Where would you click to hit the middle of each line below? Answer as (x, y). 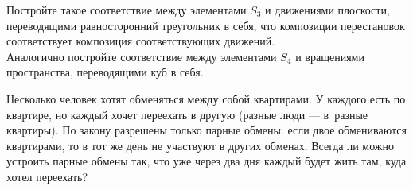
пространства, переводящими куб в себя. (105, 72)
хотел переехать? (47, 176)
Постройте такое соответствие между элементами (127, 10)
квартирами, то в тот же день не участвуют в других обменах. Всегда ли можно (200, 145)
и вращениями (330, 56)
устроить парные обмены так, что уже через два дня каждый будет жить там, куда (206, 161)
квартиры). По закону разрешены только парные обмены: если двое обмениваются (206, 130)
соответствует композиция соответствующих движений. (141, 41)
